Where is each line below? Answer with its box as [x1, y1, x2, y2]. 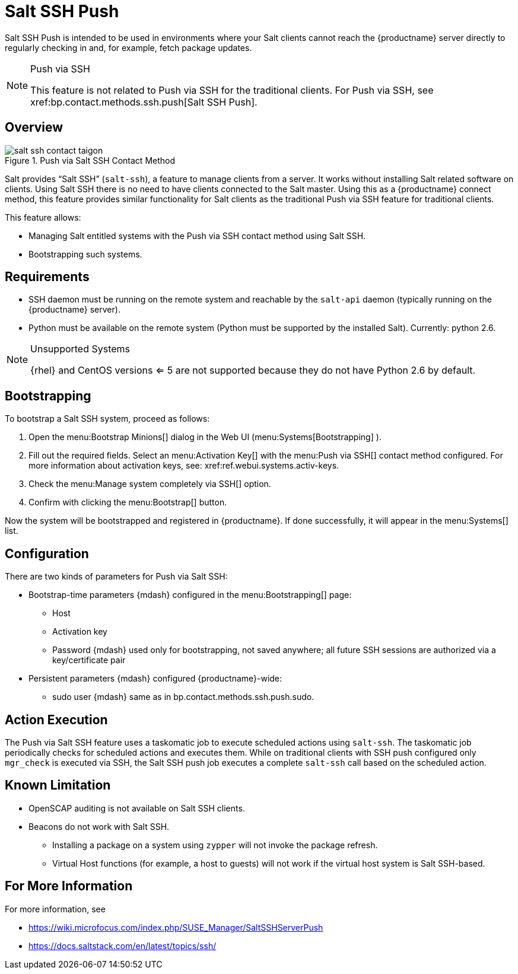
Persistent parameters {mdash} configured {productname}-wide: [28, 673, 282, 684]
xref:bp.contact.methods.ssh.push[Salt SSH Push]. [30, 96, 258, 108]
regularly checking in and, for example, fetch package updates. [5, 42, 252, 53]
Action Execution [5, 712, 108, 727]
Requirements [5, 269, 90, 285]
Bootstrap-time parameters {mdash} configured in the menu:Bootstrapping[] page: [28, 590, 352, 600]
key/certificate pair [52, 655, 126, 666]
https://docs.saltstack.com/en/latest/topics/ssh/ [28, 940, 217, 951]
